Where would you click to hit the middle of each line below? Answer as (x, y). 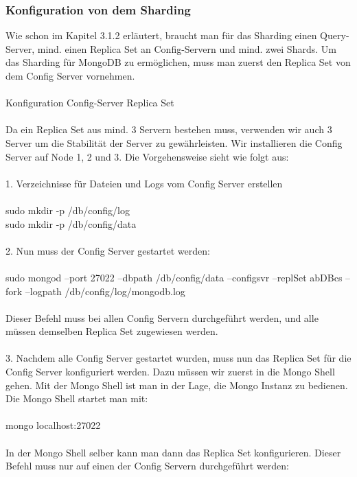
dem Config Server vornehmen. (70, 75)
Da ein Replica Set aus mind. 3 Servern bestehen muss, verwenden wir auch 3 (169, 129)
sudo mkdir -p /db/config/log (68, 210)
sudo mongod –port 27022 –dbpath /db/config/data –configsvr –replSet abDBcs (174, 277)
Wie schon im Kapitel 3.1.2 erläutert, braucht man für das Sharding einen (161, 35)
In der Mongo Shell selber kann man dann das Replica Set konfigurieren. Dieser (173, 452)
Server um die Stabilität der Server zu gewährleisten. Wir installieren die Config (174, 142)
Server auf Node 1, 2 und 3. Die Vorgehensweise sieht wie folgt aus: (147, 156)
